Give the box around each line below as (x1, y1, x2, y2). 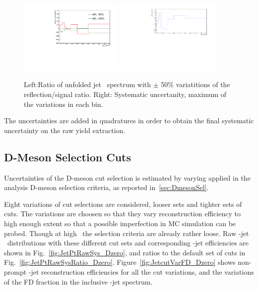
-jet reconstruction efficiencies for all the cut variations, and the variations (28, 266, 254, 277)
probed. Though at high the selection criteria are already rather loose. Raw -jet (4, 228, 249, 238)
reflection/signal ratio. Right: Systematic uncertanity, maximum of (24, 89, 227, 99)
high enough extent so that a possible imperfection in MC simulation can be (4, 218, 236, 228)
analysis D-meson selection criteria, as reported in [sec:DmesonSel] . (4, 182, 209, 193)
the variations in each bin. (24, 98, 103, 109)
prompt (4, 266, 27, 277)
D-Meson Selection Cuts (4, 149, 131, 164)
